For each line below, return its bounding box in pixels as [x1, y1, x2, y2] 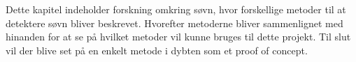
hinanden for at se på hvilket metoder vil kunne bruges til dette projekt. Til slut [6, 29, 351, 44]
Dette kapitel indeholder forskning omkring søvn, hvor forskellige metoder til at [6, 2, 346, 16]
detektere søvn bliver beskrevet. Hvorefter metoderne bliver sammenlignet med [6, 15, 343, 30]
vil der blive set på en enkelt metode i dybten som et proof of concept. [6, 42, 308, 57]
